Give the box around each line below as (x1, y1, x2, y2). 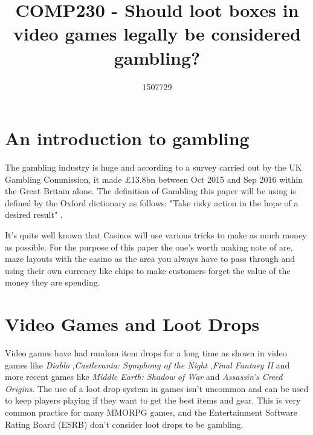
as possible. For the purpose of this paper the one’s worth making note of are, (5, 240, 293, 253)
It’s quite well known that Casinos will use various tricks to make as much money (5, 229, 307, 241)
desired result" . (5, 208, 63, 221)
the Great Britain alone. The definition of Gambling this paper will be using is (5, 185, 296, 197)
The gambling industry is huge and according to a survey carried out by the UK (5, 161, 302, 174)
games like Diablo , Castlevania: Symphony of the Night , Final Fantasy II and (5, 358, 290, 371)
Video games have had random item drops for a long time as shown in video (5, 347, 287, 359)
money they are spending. (5, 276, 100, 289)
